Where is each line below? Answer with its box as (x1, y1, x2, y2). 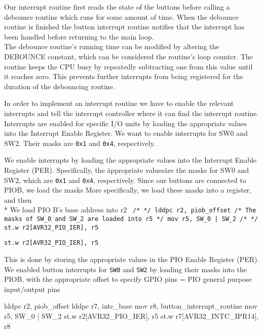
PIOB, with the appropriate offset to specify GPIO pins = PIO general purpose (4, 274, 252, 284)
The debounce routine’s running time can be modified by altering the (4, 41, 219, 52)
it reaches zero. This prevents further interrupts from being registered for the (4, 71, 243, 82)
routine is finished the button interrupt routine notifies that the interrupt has (4, 21, 245, 32)
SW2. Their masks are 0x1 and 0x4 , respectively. (4, 137, 156, 148)
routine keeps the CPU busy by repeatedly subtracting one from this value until (4, 61, 253, 71)
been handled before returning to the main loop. (4, 31, 154, 42)
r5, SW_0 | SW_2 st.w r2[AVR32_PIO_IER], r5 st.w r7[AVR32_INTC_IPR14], (4, 311, 259, 321)
